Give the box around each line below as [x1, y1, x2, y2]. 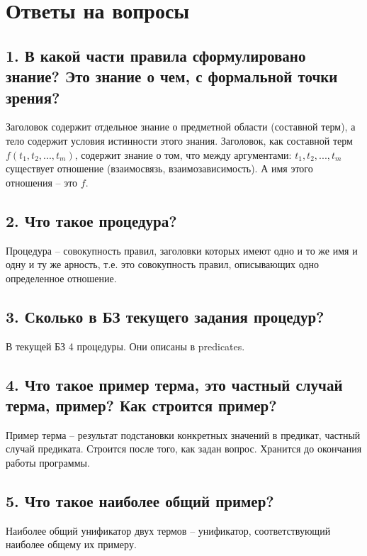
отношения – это [6, 174, 78, 189]
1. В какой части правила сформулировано [6, 44, 306, 66]
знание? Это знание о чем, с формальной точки [6, 65, 338, 87]
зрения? [6, 86, 60, 108]
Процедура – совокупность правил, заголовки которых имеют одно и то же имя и [6, 243, 358, 257]
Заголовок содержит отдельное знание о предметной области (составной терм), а [6, 119, 356, 134]
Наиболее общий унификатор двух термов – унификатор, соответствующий [6, 523, 331, 538]
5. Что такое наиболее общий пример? [6, 489, 274, 511]
